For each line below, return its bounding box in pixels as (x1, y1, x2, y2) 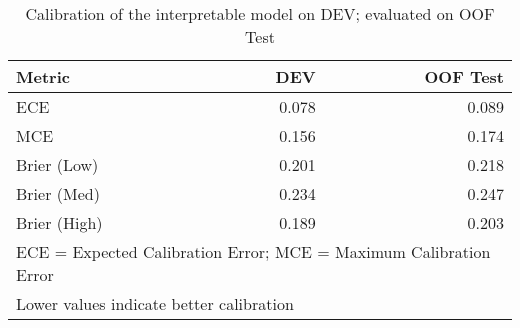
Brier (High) (16, 211, 103, 234)
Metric (16, 65, 70, 88)
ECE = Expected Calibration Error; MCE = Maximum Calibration (16, 240, 491, 263)
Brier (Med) (16, 182, 100, 205)
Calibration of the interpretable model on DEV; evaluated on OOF (25, 2, 495, 25)
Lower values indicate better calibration (16, 292, 294, 315)
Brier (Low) (16, 153, 99, 176)
